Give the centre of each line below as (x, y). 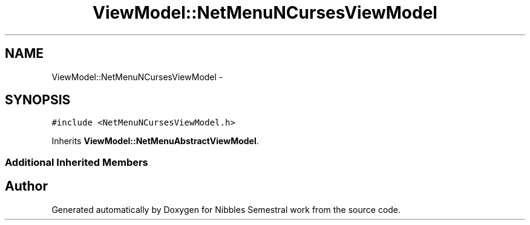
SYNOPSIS (38, 100)
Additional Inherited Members (77, 162)
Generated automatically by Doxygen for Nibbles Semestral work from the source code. (226, 209)
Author (26, 186)
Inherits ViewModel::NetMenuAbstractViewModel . (155, 141)
